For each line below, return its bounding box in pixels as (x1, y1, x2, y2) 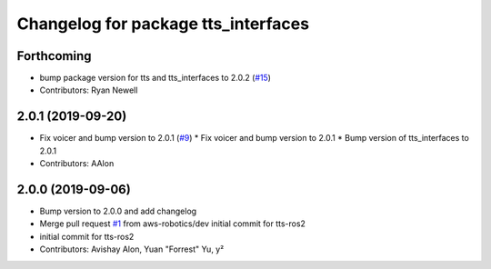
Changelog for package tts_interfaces (16, 14, 309, 34)
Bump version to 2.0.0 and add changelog (39, 205, 197, 217)
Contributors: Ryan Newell (39, 85, 138, 95)
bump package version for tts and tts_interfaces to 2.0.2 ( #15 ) (39, 73, 272, 84)
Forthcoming (16, 48, 92, 64)
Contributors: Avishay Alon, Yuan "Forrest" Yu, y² (39, 244, 225, 254)
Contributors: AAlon (39, 158, 115, 169)
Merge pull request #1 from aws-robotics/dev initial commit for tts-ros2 (39, 218, 306, 229)
